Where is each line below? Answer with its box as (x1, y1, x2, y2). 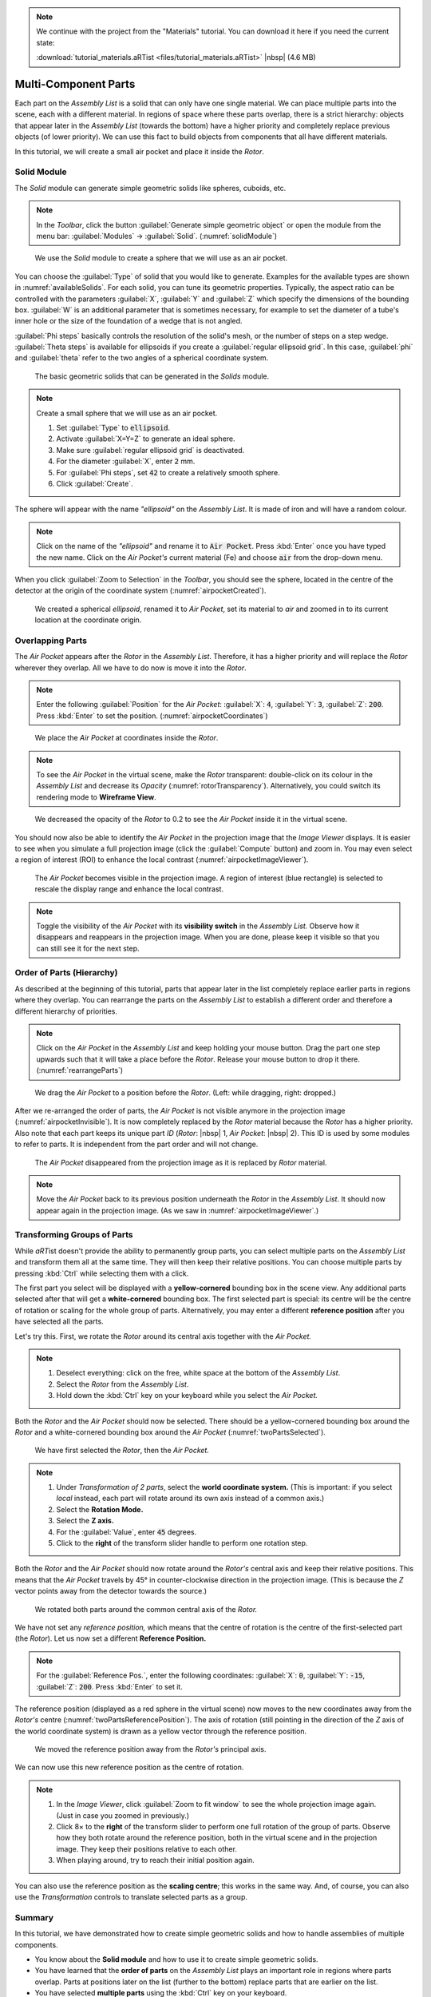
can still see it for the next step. (36, 943, 140, 953)
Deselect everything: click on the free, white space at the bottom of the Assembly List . (56, 1368, 341, 1378)
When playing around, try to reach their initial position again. (56, 1856, 255, 1865)
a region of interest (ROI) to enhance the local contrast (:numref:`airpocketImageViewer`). (14, 855, 309, 864)
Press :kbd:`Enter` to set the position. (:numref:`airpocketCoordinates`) (36, 711, 268, 721)
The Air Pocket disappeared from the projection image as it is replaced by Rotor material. (34, 1157, 327, 1167)
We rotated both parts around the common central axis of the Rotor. (34, 1604, 258, 1614)
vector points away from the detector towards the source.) (14, 1586, 208, 1596)
